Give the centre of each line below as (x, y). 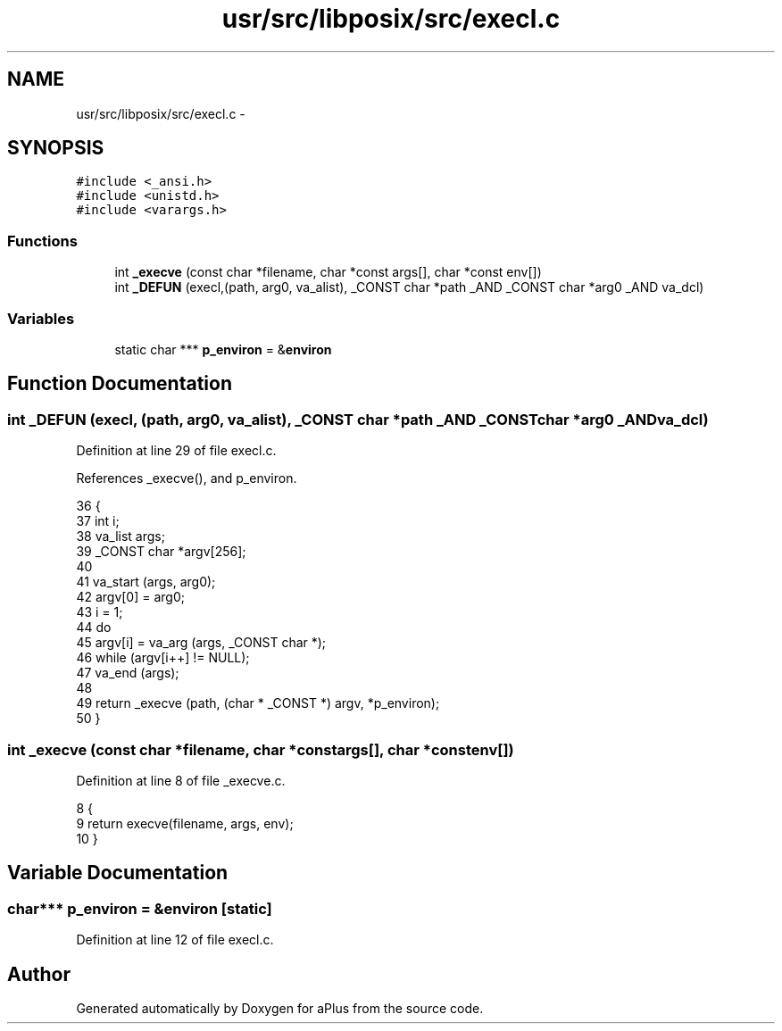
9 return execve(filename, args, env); (185, 823)
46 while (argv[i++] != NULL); (163, 658)
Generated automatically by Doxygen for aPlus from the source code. (280, 1008)
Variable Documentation (118, 873)
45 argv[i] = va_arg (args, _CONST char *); (201, 643)
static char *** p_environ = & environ (223, 349)
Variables (41, 318)
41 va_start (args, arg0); (146, 582)
